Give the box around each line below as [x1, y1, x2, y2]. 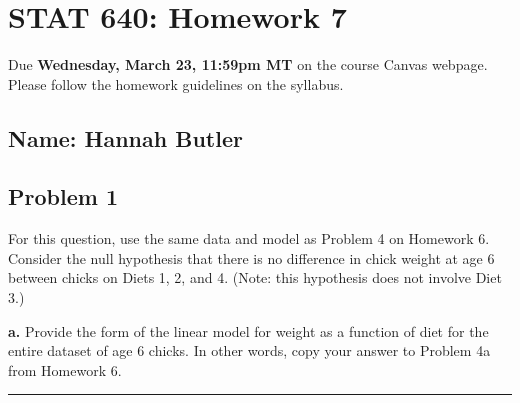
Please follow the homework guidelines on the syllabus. [8, 73, 344, 94]
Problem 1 [8, 181, 118, 212]
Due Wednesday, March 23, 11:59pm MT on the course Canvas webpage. [8, 54, 488, 75]
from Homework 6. [8, 359, 122, 380]
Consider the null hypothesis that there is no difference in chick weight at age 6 [8, 247, 495, 268]
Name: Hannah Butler [8, 122, 243, 153]
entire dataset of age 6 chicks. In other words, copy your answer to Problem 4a [8, 340, 491, 361]
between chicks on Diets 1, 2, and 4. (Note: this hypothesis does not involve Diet [8, 267, 502, 288]
